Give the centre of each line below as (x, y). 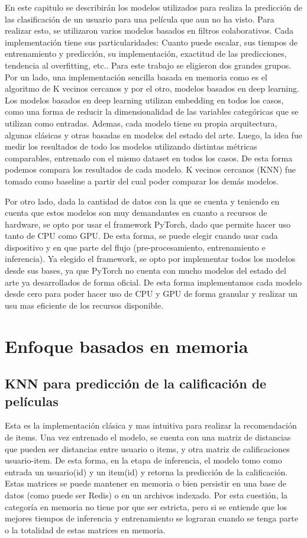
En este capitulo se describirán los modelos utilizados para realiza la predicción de (153, 7)
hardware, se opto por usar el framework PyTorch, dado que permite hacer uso (148, 224)
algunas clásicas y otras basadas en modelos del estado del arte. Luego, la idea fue (153, 134)
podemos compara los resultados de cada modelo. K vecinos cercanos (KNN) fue (151, 169)
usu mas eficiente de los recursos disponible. (84, 305)
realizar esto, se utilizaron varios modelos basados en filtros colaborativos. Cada (149, 30)
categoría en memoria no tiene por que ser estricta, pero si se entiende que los (146, 506)
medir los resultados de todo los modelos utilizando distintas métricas (131, 146)
